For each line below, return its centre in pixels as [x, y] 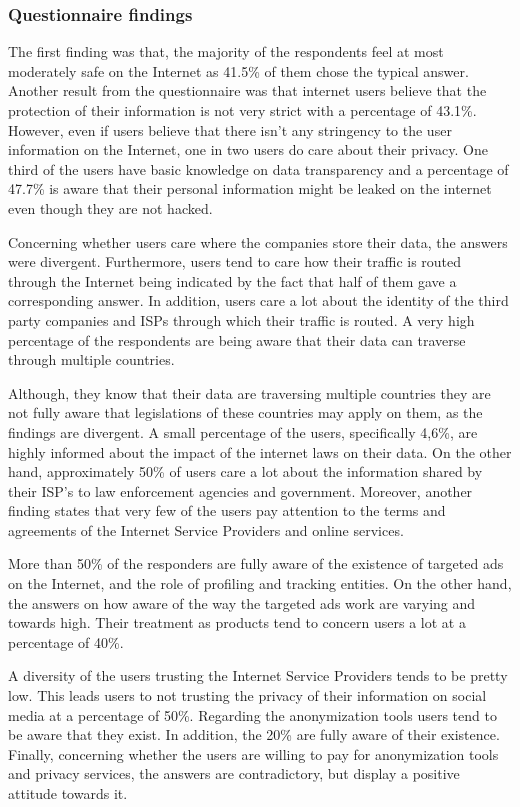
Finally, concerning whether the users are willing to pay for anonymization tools [253, 753]
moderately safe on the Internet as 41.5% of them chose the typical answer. [238, 70]
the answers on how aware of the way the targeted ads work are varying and [242, 602]
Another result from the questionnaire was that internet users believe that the [247, 90]
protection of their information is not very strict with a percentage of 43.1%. [242, 110]
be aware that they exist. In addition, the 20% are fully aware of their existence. [254, 734]
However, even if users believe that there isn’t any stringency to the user [230, 129]
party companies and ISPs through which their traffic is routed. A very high [241, 319]
